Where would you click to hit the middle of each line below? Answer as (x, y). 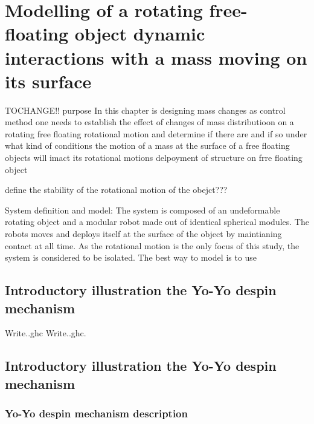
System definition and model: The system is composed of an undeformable (143, 210)
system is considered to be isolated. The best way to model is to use (131, 257)
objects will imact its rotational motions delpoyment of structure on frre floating (154, 158)
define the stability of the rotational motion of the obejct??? (116, 190)
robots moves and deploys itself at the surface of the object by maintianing (143, 234)
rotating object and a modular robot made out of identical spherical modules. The (157, 222)
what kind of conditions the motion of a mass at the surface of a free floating (147, 145)
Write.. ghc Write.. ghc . (46, 333)
